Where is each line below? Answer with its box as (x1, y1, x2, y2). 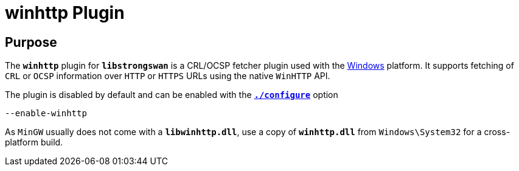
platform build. (5, 137, 63, 148)
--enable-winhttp (5, 108, 87, 119)
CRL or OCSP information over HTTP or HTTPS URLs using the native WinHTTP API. (5, 71, 330, 82)
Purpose (5, 34, 57, 50)
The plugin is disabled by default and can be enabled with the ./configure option (5, 89, 338, 100)
